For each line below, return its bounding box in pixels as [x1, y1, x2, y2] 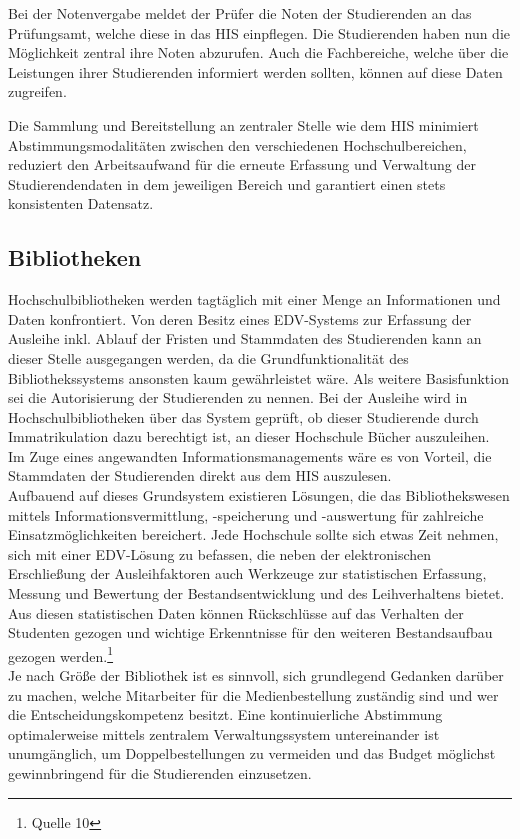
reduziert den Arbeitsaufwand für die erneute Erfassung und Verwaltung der [8, 154, 476, 175]
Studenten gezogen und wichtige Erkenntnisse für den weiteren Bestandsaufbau [8, 622, 493, 643]
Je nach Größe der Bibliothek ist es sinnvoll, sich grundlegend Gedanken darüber [8, 665, 504, 686]
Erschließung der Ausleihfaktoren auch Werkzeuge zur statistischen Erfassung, [8, 563, 487, 584]
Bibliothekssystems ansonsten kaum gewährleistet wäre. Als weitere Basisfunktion [8, 367, 509, 388]
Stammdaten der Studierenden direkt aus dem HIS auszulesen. [8, 465, 392, 486]
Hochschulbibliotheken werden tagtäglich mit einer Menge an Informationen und [8, 289, 501, 310]
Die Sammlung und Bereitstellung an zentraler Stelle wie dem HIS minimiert [8, 114, 479, 135]
